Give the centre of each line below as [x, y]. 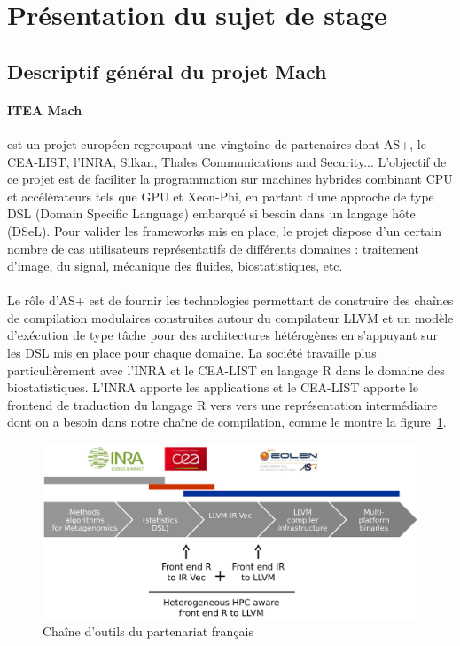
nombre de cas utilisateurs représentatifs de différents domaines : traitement [214, 248]
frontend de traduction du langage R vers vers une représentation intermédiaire [222, 404]
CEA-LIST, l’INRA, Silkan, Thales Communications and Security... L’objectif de [227, 161]
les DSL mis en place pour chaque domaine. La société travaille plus [192, 353]
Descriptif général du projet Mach [167, 71]
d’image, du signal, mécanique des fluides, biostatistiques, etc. [175, 266]
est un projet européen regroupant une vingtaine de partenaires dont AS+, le [217, 143]
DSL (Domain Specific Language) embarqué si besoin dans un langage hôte [211, 213]
